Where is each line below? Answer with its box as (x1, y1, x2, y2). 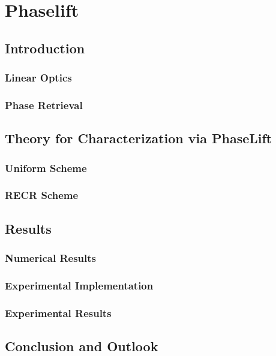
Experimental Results (5, 305, 112, 320)
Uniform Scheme (5, 160, 87, 175)
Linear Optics (5, 70, 72, 85)
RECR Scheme (5, 188, 79, 203)
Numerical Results (5, 251, 97, 266)
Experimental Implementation (5, 277, 154, 292)
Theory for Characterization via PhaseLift (5, 129, 272, 147)
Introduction (5, 38, 85, 57)
